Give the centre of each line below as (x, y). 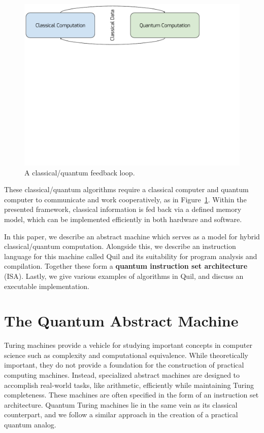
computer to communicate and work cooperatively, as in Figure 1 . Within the (125, 199)
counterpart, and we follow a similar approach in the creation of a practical (121, 414)
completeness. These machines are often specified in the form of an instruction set (131, 395)
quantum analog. (30, 424)
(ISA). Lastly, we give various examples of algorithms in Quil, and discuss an (124, 276)
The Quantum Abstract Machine (121, 321)
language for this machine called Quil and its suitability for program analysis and (131, 256)
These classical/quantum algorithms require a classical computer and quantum (126, 189)
